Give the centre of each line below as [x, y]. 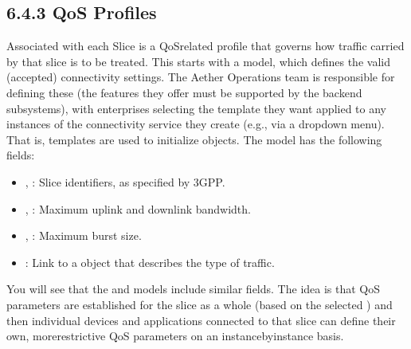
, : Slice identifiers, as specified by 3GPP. [125, 181]
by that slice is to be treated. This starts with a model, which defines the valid [198, 61]
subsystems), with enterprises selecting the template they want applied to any [196, 108]
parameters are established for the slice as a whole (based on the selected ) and [200, 304]
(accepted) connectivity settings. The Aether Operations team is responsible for [201, 77]
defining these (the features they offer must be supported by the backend [184, 92]
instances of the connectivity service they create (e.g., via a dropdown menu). [196, 124]
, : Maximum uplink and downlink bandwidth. [138, 208]
